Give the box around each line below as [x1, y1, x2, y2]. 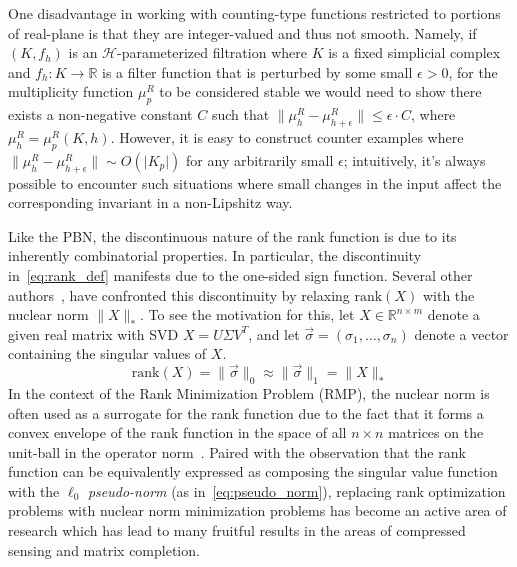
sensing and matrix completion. [8, 539, 200, 560]
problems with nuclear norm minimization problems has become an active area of [8, 500, 507, 521]
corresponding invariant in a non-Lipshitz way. [8, 192, 293, 213]
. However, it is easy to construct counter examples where [110, 126, 464, 147]
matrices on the [388, 422, 484, 443]
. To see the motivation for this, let [140, 304, 355, 325]
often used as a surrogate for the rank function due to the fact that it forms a [8, 402, 484, 423]
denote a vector [414, 323, 509, 344]
